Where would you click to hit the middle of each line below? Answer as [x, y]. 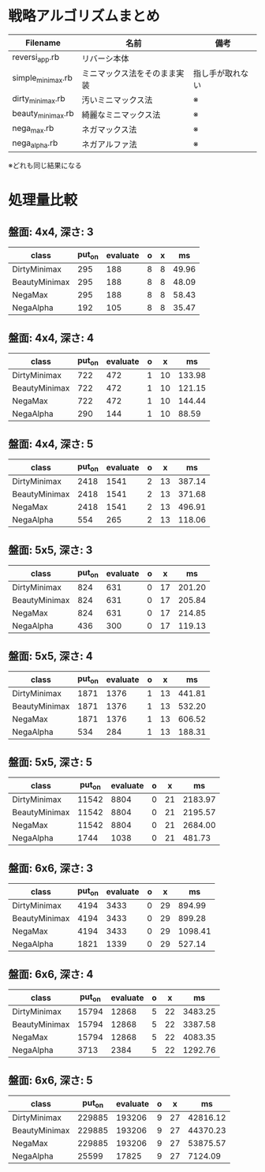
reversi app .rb [36, 58]
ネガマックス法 [109, 129]
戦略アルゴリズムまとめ [84, 16]
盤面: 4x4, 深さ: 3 [51, 232]
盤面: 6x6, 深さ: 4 [51, 974]
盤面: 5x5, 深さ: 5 [50, 762]
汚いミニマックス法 [117, 99]
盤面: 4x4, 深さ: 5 [51, 444]
